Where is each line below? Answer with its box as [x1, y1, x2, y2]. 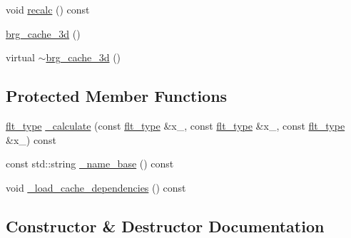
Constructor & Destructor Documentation [6, 214, 325, 237]
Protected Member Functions [6, 85, 228, 107]
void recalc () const [6, 2, 90, 16]
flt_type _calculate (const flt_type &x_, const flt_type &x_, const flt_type [6, 118, 345, 133]
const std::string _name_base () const [6, 156, 174, 171]
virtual [6, 50, 35, 65]
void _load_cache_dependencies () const [6, 180, 186, 195]
